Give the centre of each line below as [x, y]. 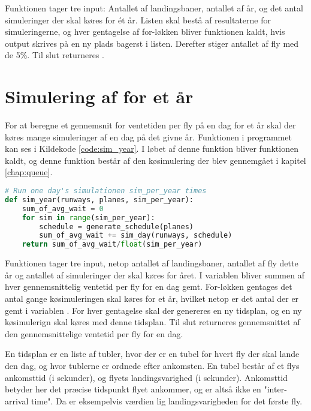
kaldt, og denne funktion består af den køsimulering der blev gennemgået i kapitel [155, 160]
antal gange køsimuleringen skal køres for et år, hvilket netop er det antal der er [152, 298]
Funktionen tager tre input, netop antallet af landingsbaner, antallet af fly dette [152, 263]
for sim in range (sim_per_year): [88, 217]
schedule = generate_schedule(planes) [117, 226]
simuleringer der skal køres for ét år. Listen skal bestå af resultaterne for [138, 19]
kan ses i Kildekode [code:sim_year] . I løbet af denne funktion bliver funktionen [152, 148]
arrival [17, 400]
